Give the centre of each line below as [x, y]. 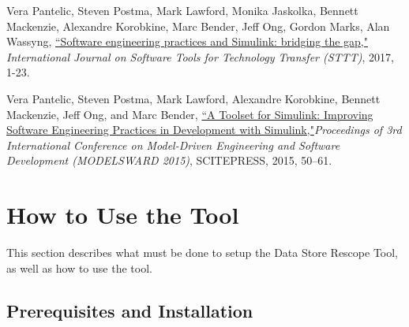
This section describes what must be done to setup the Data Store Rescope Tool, [203, 253]
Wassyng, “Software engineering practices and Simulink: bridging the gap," [187, 41]
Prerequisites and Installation [130, 310]
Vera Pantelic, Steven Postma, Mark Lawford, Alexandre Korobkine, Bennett [193, 98]
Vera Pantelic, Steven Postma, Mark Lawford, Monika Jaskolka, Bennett [182, 10]
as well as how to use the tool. [79, 268]
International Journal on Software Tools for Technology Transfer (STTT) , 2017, [200, 56]
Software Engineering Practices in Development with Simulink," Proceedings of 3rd [204, 130]
